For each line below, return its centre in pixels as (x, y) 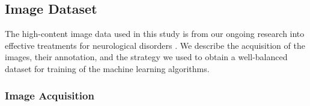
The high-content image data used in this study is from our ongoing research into (155, 34)
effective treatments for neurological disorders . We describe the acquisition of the (155, 45)
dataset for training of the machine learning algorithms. (107, 68)
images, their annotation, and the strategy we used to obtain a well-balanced (146, 57)
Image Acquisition (50, 95)
